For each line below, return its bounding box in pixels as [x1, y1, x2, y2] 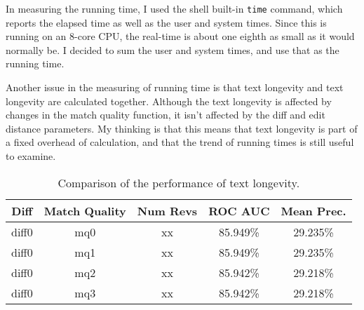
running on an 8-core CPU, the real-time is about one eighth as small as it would [6, 29, 355, 43]
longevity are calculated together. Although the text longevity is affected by [6, 93, 332, 108]
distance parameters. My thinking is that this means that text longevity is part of [6, 121, 358, 135]
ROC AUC [208, 202, 270, 219]
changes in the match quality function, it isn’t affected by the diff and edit [6, 107, 325, 122]
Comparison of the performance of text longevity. [58, 174, 300, 191]
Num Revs [137, 202, 198, 219]
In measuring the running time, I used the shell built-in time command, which [6, 1, 343, 15]
